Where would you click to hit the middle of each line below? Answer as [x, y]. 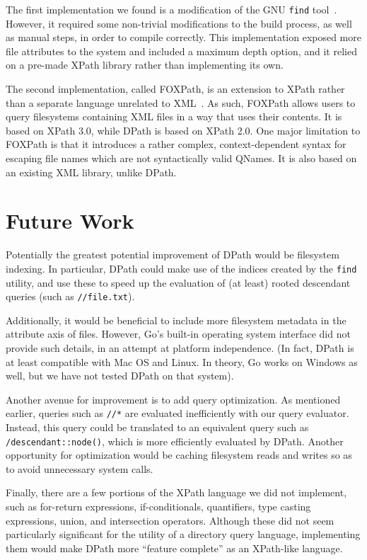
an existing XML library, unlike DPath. [91, 172]
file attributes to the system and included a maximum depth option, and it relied [181, 51]
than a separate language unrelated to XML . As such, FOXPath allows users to [181, 102]
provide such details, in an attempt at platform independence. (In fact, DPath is [180, 348]
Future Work [70, 221]
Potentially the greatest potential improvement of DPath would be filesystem [173, 255]
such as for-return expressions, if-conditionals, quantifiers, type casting [158, 507]
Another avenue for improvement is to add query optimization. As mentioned [173, 399]
